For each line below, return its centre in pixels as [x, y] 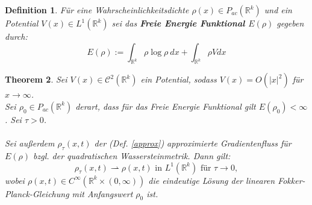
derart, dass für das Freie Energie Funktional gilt [166, 106]
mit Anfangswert [102, 193]
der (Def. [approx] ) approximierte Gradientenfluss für [193, 143]
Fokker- [292, 180]
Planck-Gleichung [37, 193]
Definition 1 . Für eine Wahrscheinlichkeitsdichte [97, 10]
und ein [278, 10]
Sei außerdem [30, 143]
